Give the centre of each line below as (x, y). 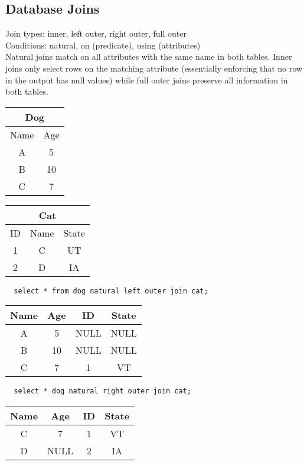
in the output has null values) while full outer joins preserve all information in (147, 80)
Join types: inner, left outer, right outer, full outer (96, 33)
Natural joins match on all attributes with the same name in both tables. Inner (149, 56)
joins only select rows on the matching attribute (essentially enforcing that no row (154, 68)
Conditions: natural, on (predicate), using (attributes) (103, 45)
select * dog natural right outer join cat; (102, 391)
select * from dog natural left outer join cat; (111, 291)
